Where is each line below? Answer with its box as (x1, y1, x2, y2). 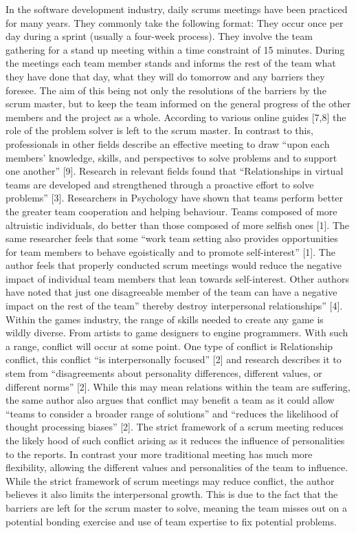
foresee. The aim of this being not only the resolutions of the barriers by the (5, 83, 326, 97)
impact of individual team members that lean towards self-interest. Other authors (5, 271, 349, 285)
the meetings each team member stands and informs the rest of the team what (5, 56, 336, 70)
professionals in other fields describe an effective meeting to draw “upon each (5, 136, 330, 151)
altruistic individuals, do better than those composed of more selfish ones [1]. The (5, 217, 349, 232)
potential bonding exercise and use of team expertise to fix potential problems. (5, 514, 337, 528)
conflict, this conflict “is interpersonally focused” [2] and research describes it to (5, 352, 342, 367)
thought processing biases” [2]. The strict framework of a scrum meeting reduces (5, 420, 344, 434)
